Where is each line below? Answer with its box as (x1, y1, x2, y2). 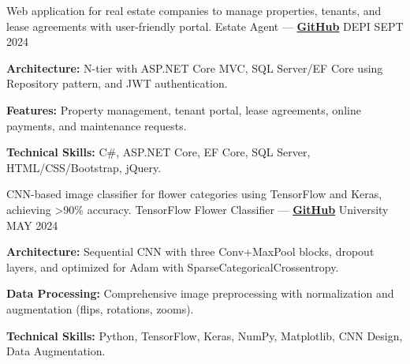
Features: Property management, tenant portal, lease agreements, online (6, 101, 361, 118)
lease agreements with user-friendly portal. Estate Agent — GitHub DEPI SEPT (6, 17, 404, 34)
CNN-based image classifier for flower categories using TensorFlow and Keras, (6, 186, 382, 202)
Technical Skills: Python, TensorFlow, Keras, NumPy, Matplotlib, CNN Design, (6, 327, 403, 343)
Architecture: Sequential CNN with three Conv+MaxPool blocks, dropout (6, 243, 375, 260)
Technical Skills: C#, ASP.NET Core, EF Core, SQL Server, (6, 144, 311, 160)
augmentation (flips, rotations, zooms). (6, 300, 194, 317)
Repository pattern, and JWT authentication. (6, 75, 228, 92)
